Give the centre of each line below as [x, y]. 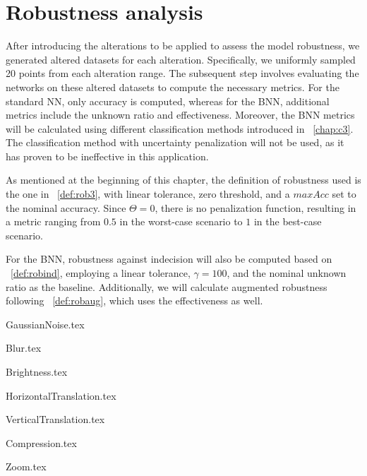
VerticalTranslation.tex [55, 419]
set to [344, 194]
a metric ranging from [53, 221]
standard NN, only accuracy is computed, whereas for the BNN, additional [168, 101]
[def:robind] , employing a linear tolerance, [101, 273]
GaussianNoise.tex [45, 324]
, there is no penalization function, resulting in [255, 207]
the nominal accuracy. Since [66, 207]
